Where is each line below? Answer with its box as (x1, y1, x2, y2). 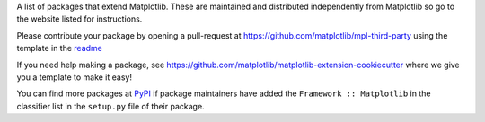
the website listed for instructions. (16, 13, 143, 24)
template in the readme (16, 43, 102, 54)
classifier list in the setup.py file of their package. (16, 100, 206, 111)
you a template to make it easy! (16, 72, 132, 83)
